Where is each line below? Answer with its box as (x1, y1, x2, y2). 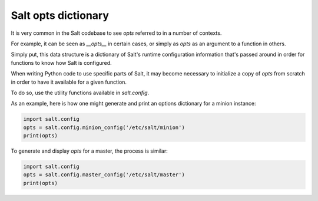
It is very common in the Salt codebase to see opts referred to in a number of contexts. (11, 29, 222, 37)
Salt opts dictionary (11, 9, 109, 22)
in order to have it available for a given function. (11, 78, 127, 85)
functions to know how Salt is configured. (11, 59, 112, 66)
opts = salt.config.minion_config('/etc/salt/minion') (23, 124, 185, 131)
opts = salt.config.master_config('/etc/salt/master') (23, 172, 185, 178)
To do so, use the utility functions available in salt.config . (11, 89, 150, 96)
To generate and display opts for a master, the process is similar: (11, 147, 168, 154)
